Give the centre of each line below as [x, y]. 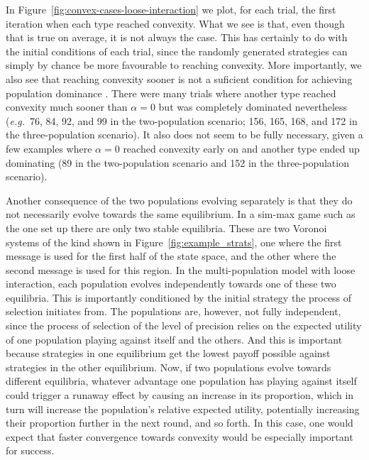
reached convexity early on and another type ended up [241, 148]
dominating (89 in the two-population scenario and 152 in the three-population [177, 162]
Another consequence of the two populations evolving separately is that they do [179, 200]
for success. [30, 450]
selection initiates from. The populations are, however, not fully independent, [174, 311]
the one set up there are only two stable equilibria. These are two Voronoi [166, 228]
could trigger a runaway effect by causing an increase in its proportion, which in [180, 395]
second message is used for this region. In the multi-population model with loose [181, 269]
